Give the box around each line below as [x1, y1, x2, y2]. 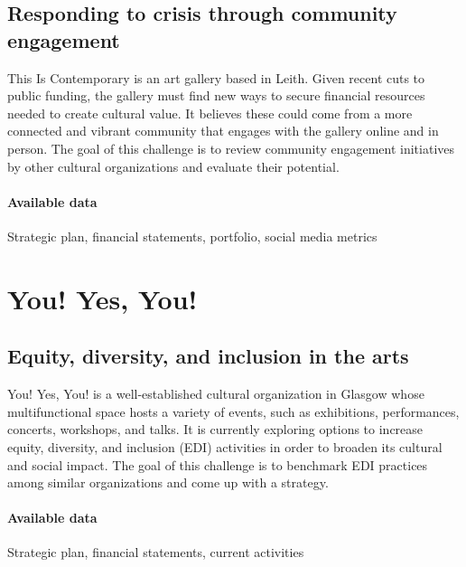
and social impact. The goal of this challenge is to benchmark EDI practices [7, 455, 428, 474]
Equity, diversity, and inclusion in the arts [7, 342, 409, 370]
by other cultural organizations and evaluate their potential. [7, 156, 340, 175]
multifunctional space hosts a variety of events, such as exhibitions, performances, [7, 402, 460, 421]
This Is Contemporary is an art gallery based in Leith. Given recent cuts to [7, 68, 425, 87]
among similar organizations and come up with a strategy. [7, 473, 329, 492]
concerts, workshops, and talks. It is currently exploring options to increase [7, 420, 424, 439]
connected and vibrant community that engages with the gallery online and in [7, 121, 439, 140]
